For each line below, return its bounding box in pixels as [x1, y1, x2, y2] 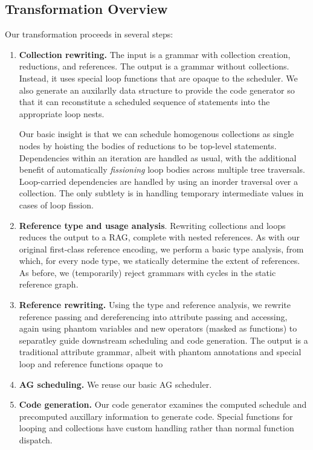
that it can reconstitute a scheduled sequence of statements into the [19, 95, 270, 108]
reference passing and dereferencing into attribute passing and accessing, [19, 310, 288, 323]
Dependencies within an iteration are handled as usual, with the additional [19, 151, 297, 164]
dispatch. [19, 434, 53, 446]
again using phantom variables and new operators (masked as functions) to [19, 322, 297, 335]
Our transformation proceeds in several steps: [5, 28, 173, 40]
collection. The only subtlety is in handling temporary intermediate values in [19, 187, 304, 199]
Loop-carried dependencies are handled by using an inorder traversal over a [19, 175, 298, 187]
